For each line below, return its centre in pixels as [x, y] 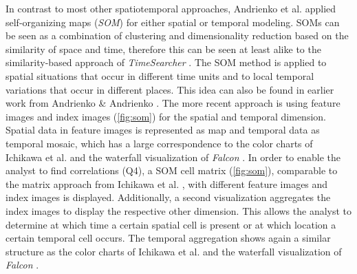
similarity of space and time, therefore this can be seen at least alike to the [163, 49]
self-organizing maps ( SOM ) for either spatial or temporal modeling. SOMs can [173, 22]
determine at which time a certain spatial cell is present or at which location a [171, 224]
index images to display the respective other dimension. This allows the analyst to [179, 210]
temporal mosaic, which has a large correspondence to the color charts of [159, 143]
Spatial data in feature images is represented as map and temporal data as [163, 130]
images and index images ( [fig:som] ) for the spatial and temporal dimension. [166, 116]
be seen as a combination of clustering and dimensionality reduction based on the [177, 35]
